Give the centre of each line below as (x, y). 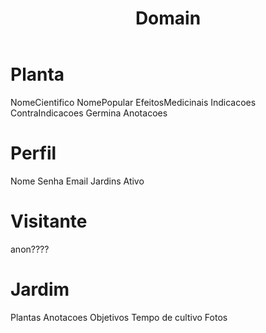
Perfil (33, 153)
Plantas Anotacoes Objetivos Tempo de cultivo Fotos (119, 317)
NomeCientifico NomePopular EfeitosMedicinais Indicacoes (133, 102)
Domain (168, 18)
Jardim (40, 289)
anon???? (30, 249)
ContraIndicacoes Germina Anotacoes (89, 113)
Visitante (49, 221)
